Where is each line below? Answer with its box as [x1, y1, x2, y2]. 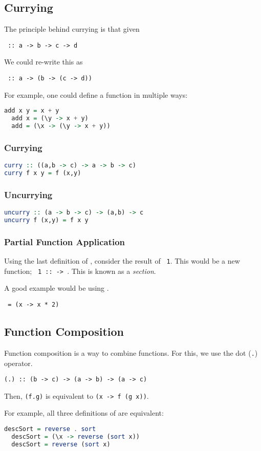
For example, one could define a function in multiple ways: [4, 89, 188, 100]
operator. [4, 357, 33, 368]
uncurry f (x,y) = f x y [4, 216, 89, 224]
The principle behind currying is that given [4, 24, 140, 34]
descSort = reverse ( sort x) [11, 440, 111, 448]
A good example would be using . [4, 283, 109, 293]
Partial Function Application [4, 235, 125, 248]
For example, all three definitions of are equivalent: [4, 407, 164, 418]
